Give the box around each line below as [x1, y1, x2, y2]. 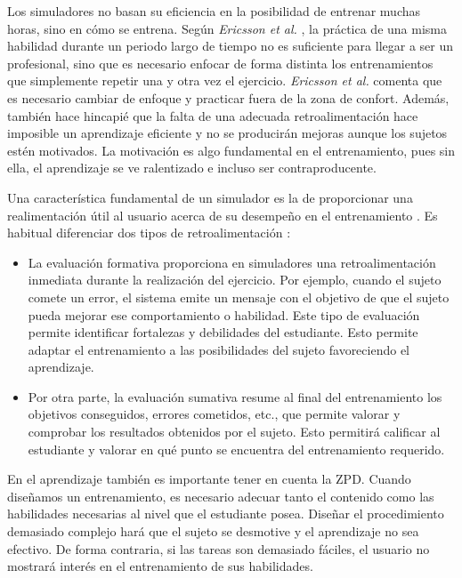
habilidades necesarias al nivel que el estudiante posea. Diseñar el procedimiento [7, 504, 444, 523]
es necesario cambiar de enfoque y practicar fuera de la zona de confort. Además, [7, 88, 450, 107]
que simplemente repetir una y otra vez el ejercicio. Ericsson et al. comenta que [7, 71, 442, 90]
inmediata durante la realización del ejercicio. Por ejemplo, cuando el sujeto [28, 270, 442, 289]
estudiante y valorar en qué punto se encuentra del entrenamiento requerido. [28, 439, 445, 458]
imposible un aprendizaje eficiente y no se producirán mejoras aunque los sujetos [7, 124, 448, 142]
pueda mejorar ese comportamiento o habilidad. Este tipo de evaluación [28, 305, 420, 324]
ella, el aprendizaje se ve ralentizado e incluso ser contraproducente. [7, 158, 377, 177]
